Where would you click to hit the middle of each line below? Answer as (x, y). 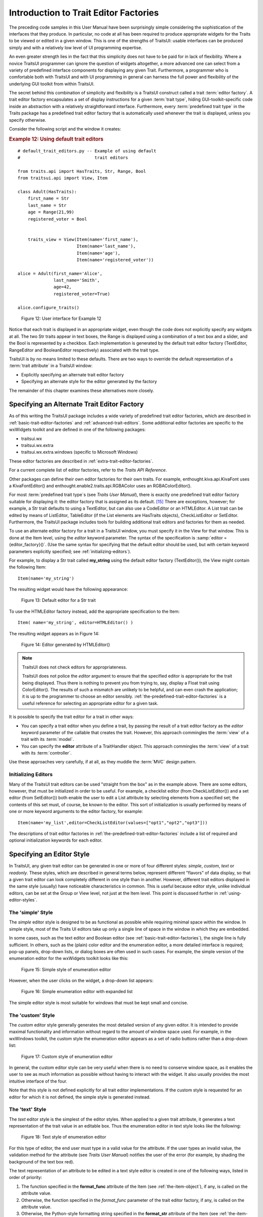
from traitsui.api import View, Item (63, 178)
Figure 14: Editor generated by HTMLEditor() (66, 645)
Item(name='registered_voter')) (115, 260)
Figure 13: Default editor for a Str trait (58, 600)
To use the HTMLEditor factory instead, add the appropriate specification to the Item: (94, 611)
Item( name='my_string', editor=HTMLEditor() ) (75, 623)
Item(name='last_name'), (106, 246)
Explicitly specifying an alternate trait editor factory (73, 374)
